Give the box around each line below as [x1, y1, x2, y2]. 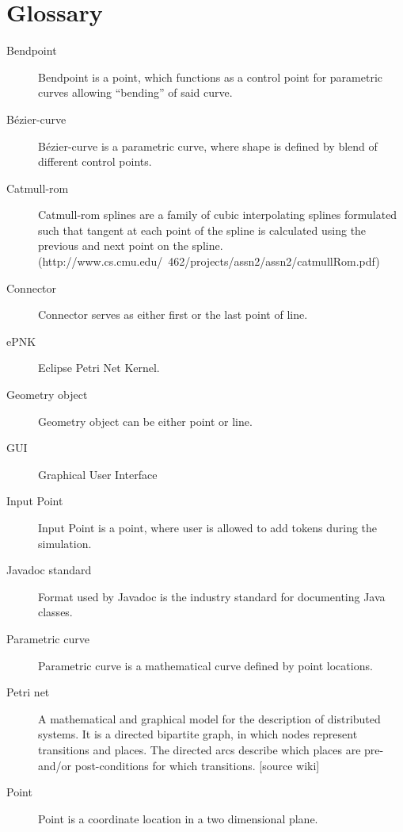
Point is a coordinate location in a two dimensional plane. [38, 810, 318, 826]
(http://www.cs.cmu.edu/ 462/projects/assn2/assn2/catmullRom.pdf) [38, 253, 380, 270]
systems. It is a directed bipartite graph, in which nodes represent [38, 726, 358, 742]
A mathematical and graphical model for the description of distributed [38, 710, 381, 727]
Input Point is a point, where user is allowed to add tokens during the [38, 520, 378, 535]
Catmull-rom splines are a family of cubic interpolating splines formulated [38, 206, 397, 223]
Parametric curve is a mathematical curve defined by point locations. [38, 657, 373, 673]
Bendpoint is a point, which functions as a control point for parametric [38, 68, 383, 85]
